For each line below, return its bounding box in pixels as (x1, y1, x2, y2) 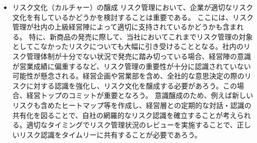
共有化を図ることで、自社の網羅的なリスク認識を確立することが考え (12, 109, 237, 120)
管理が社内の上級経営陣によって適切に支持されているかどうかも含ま (12, 21, 237, 32)
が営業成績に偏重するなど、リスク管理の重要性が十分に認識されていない (12, 60, 251, 71)
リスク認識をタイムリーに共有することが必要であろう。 (19, 129, 202, 139)
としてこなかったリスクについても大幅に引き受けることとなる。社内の (12, 41, 243, 51)
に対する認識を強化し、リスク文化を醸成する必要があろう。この (26, 80, 237, 90)
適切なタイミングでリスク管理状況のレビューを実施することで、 (26, 119, 237, 130)
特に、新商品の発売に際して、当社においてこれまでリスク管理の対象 (29, 31, 253, 41)
